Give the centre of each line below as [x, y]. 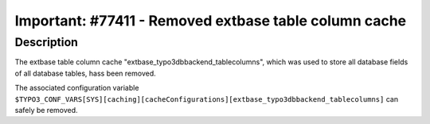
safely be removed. [47, 110]
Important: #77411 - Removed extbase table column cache [211, 21]
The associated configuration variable [77, 88]
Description [47, 42]
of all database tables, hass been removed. [86, 73]
